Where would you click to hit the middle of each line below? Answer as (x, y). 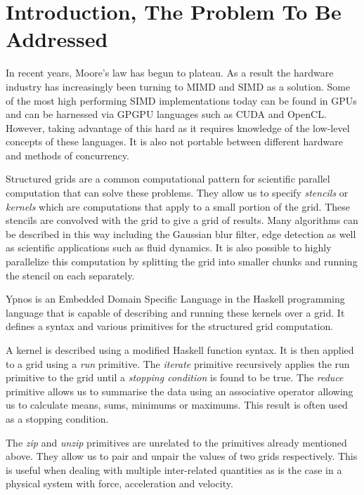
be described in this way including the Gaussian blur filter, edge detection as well (181, 233)
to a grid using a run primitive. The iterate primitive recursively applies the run (178, 363)
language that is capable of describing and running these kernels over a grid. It (175, 312)
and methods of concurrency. (67, 155)
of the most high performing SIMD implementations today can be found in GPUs (181, 100)
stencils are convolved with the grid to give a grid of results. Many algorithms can (182, 220)
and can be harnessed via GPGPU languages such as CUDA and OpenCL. (166, 114)
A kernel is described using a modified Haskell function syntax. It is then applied (180, 350)
